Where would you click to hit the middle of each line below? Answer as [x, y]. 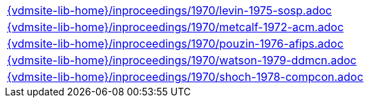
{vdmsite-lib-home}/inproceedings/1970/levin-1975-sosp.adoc [170, 10]
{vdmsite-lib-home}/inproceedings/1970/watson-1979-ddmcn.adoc [182, 60]
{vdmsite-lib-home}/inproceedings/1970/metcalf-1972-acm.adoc [176, 27]
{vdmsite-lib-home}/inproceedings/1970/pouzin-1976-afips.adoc [176, 44]
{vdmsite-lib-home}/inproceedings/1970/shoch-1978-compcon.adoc [185, 77]
